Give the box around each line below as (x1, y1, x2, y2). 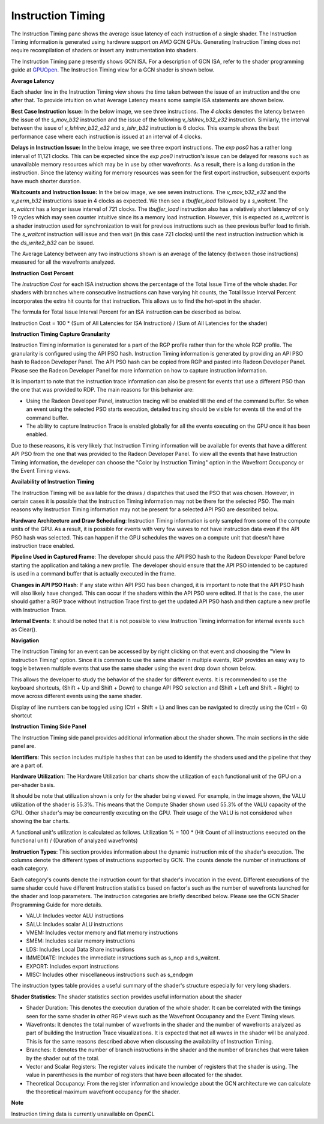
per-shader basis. (11, 781, 55, 788)
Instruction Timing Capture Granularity (11, 330, 110, 338)
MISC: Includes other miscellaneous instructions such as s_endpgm (26, 971, 193, 978)
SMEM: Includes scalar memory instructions (26, 937, 135, 944)
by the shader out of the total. (26, 1054, 100, 1062)
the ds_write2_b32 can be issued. (11, 239, 95, 246)
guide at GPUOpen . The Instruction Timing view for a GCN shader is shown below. (11, 66, 215, 73)
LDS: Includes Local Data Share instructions (26, 946, 135, 953)
